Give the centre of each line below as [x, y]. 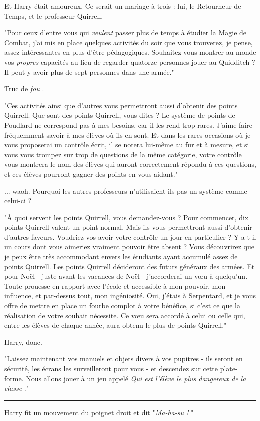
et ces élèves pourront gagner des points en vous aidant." [91, 174]
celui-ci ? [18, 201]
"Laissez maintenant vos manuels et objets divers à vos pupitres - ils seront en [124, 359]
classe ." [17, 388]
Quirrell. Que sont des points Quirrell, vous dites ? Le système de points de [120, 115]
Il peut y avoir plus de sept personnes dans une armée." [89, 72]
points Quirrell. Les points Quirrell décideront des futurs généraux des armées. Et [130, 266]
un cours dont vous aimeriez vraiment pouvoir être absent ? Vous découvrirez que [129, 247]
